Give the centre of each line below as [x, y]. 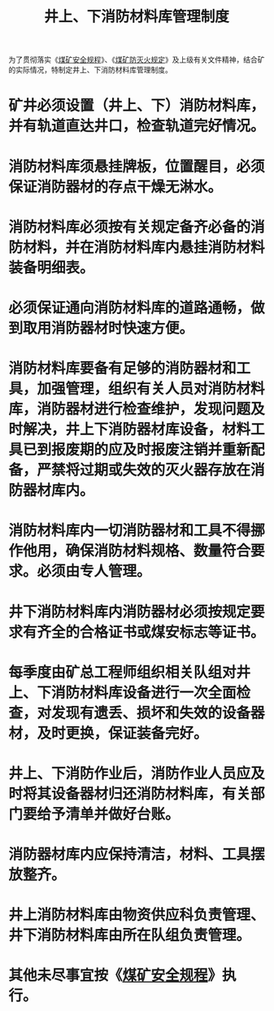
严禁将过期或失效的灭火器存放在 [144, 471]
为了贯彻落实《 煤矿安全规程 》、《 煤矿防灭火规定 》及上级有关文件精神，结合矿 [137, 60]
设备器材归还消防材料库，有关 [151, 793]
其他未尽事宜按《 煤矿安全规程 [109, 976]
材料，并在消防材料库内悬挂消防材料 [144, 247]
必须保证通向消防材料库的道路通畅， [130, 308]
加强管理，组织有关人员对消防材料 [151, 389]
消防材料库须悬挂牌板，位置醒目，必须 [137, 166]
